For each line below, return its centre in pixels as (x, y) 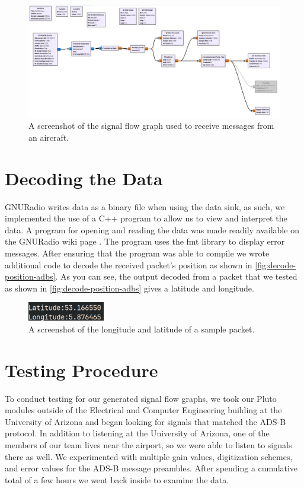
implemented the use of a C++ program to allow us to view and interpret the (146, 218)
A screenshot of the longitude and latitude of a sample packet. (142, 329)
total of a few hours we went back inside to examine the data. (117, 479)
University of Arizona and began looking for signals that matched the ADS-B (145, 421)
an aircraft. (49, 137)
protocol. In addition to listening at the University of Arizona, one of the (137, 433)
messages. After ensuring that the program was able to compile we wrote (137, 253)
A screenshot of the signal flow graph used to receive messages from (151, 126)
